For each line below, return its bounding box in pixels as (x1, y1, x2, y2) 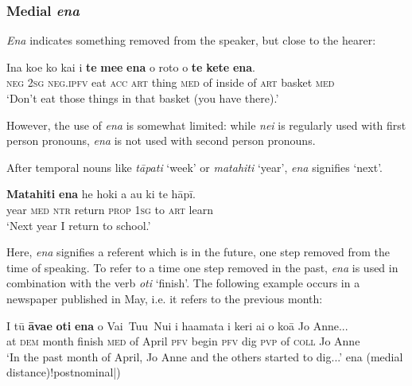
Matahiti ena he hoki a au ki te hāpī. (6, 185, 196, 202)
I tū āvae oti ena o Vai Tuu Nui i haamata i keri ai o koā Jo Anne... (6, 317, 348, 333)
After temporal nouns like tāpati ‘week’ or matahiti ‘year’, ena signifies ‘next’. (6, 158, 383, 175)
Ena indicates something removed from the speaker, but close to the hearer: (6, 32, 376, 49)
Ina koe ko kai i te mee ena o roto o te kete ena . (6, 58, 255, 75)
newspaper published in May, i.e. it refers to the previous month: (6, 290, 323, 306)
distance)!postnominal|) (6, 364, 121, 380)
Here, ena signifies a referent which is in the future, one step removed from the (6, 244, 391, 260)
